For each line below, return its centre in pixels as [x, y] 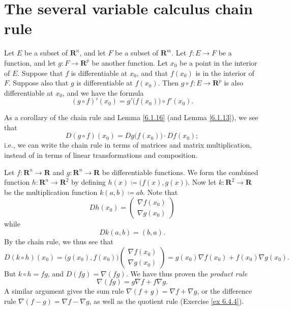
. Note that [160, 192]
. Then [168, 83]
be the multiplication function [51, 192]
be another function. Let [130, 62]
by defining [89, 182]
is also [233, 83]
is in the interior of [225, 73]
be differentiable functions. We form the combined [180, 172]
